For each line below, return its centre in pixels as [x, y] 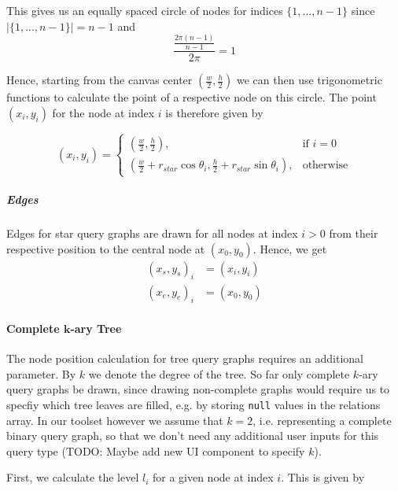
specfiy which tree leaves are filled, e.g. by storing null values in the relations [193, 404]
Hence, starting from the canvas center [99, 80]
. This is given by [323, 477]
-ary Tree [96, 328]
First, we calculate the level [73, 477]
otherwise [325, 166]
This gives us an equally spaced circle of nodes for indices [145, 10]
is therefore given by [214, 112]
